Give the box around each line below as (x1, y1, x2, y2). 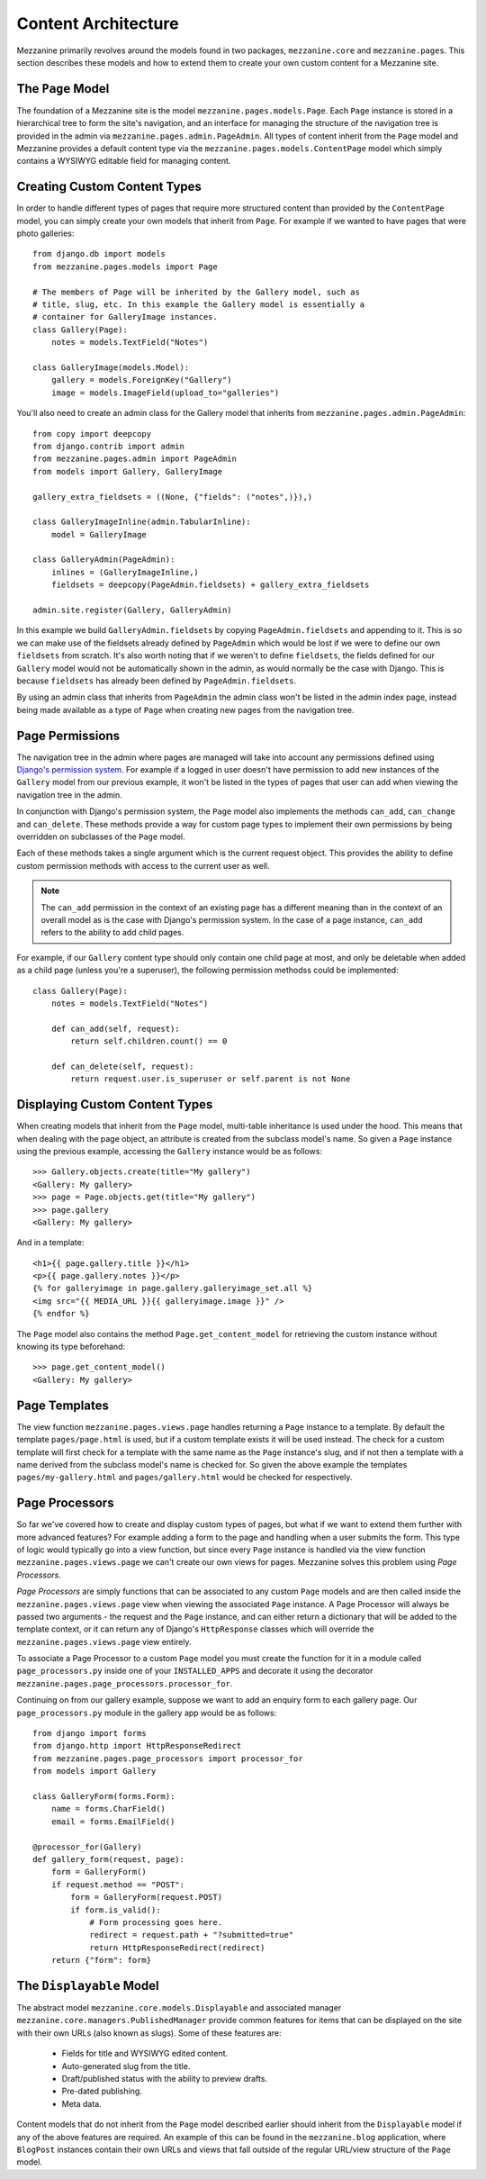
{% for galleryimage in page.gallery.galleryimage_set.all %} (32, 1283, 313, 1294)
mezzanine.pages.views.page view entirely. (16, 1636, 193, 1647)
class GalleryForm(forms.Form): (32, 1792, 175, 1801)
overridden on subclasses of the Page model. (16, 831, 185, 842)
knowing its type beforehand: (16, 1342, 126, 1352)
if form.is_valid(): (70, 1904, 161, 1915)
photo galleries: (16, 228, 75, 239)
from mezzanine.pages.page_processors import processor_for (32, 1753, 303, 1764)
